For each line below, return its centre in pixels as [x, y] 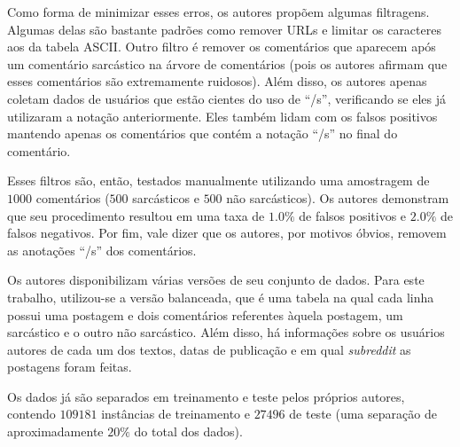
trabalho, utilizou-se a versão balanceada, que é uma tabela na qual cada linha [221, 297]
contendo [31, 414]
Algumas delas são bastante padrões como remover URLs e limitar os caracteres [224, 29]
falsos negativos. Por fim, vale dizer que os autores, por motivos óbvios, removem [227, 233]
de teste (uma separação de [363, 414]
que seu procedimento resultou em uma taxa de [136, 215]
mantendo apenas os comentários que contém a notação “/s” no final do [203, 133]
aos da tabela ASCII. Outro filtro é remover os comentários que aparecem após [222, 47]
